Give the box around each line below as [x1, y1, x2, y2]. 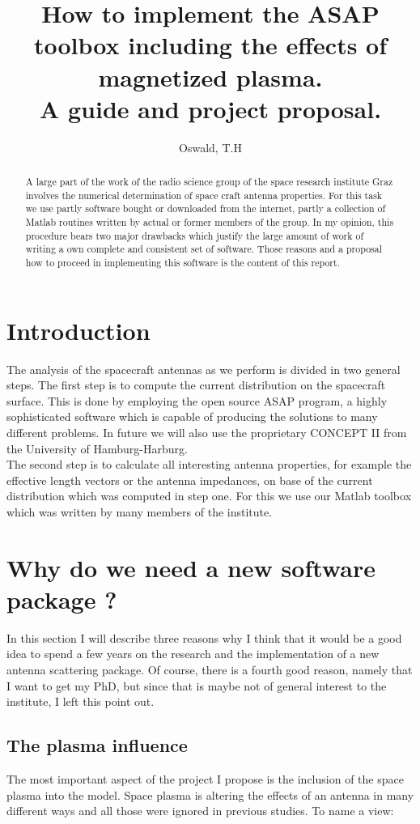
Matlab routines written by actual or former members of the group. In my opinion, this [25, 215, 394, 229]
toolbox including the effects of [33, 28, 388, 62]
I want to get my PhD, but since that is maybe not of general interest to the [6, 677, 387, 694]
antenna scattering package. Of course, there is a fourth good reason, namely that [6, 661, 413, 678]
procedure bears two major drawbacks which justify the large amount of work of [25, 228, 364, 242]
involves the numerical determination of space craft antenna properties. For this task [25, 188, 383, 202]
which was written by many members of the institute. [6, 503, 273, 520]
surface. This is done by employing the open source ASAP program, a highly [6, 392, 388, 409]
